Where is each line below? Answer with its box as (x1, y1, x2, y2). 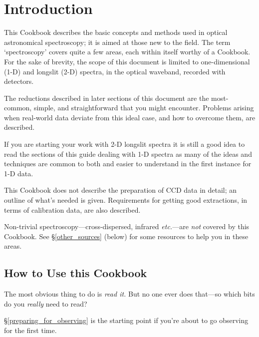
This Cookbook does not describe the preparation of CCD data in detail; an (4, 185, 237, 195)
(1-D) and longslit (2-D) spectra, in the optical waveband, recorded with (4, 66, 226, 76)
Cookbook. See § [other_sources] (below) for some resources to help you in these (4, 231, 249, 241)
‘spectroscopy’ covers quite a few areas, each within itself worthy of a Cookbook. (4, 46, 251, 57)
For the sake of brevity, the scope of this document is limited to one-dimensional (4, 56, 250, 66)
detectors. (4, 76, 34, 86)
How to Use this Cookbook (4, 265, 147, 281)
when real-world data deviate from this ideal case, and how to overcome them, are (4, 112, 256, 122)
